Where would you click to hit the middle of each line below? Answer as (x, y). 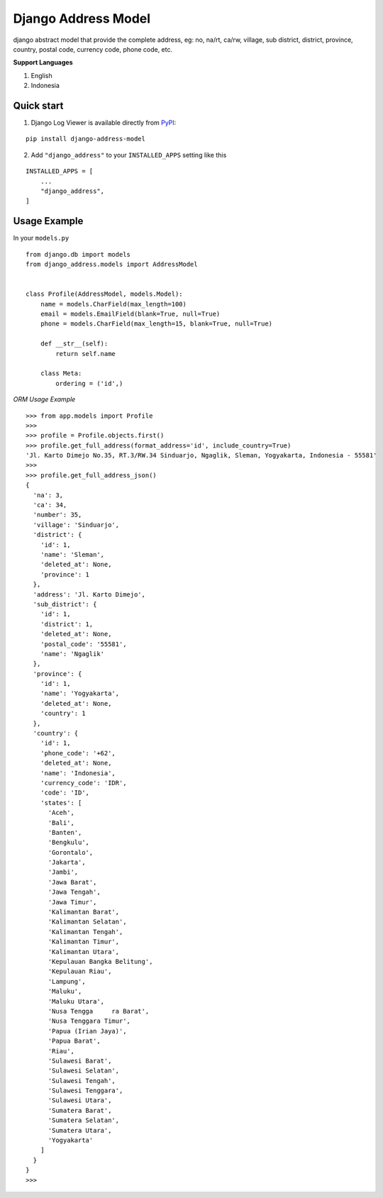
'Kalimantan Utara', (84, 952)
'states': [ (61, 803)
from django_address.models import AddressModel (112, 265)
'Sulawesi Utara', (80, 1100)
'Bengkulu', (69, 843)
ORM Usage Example (44, 399)
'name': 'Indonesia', (78, 773)
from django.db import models (78, 254)
